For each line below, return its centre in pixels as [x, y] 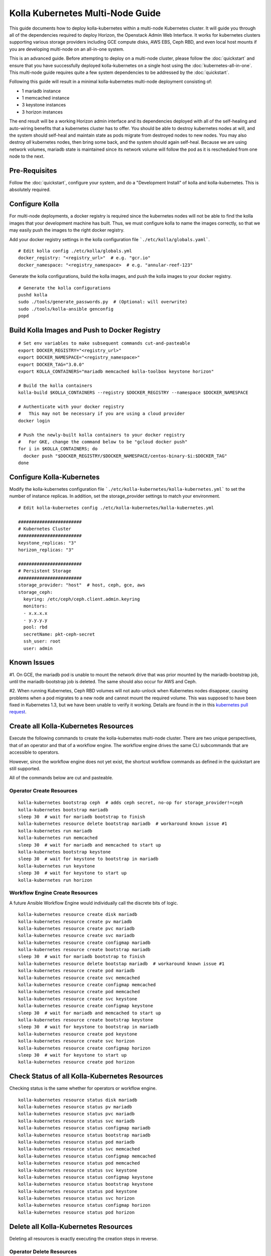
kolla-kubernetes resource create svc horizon [77, 1041]
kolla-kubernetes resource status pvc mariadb [77, 1114]
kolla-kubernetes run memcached [58, 838]
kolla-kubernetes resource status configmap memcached [87, 1156]
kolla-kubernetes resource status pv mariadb [75, 1107]
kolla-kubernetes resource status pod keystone [78, 1191]
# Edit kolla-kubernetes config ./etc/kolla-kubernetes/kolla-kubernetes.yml [116, 508]
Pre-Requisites [33, 171]
